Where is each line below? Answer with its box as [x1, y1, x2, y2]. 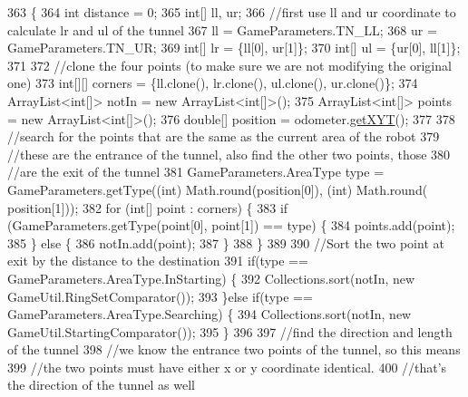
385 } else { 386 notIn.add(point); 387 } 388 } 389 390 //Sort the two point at [7, 233, 444, 252]
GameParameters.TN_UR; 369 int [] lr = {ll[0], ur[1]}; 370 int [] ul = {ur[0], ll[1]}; [7, 38, 461, 57]
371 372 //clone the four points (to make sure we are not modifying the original [7, 55, 452, 74]
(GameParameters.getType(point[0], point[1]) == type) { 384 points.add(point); [7, 216, 455, 235]
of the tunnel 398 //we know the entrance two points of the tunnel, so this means [7, 340, 461, 359]
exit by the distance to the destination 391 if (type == [7, 251, 308, 270]
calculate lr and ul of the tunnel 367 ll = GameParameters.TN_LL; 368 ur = [7, 20, 437, 39]
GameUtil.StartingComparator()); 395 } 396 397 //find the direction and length [7, 322, 453, 341]
